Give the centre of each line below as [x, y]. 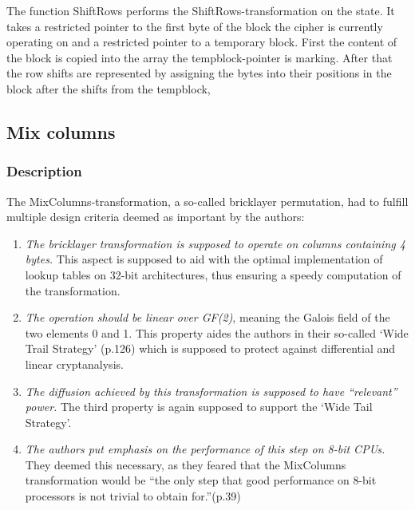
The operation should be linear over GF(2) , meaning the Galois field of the [207, 317]
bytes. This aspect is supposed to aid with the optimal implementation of [204, 259]
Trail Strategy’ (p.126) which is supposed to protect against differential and [210, 348]
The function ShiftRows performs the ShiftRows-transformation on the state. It [201, 10]
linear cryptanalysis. [74, 364]
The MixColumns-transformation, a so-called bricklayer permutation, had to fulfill [207, 201]
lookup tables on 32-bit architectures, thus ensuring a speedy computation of [213, 274]
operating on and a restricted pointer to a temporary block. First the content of [202, 42]
